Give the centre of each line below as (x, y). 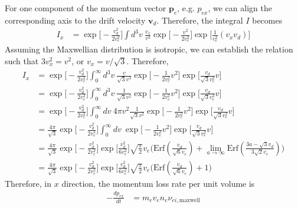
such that (22, 60)
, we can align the (240, 8)
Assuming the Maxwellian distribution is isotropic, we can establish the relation (149, 49)
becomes (267, 20)
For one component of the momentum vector (86, 8)
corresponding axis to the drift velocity (75, 20)
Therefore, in (28, 183)
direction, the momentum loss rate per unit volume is (158, 183)
